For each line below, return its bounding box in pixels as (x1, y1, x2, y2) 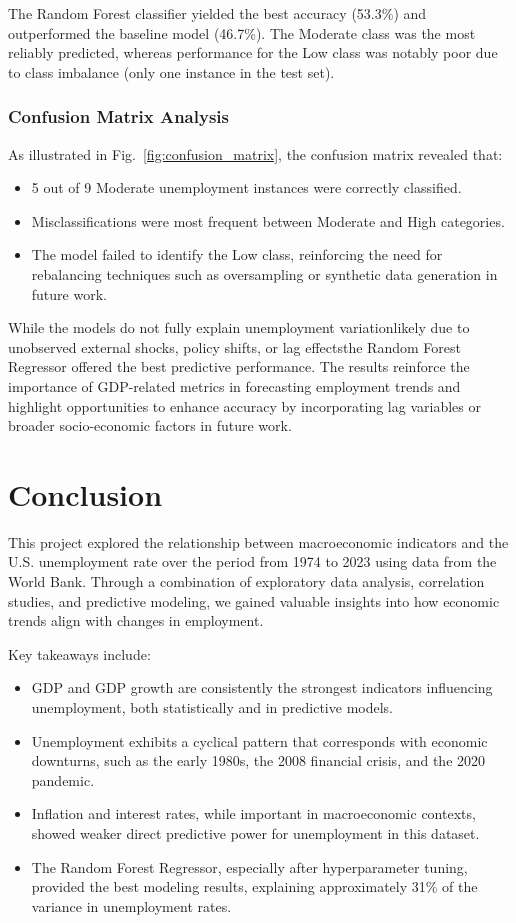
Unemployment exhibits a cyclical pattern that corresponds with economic (31, 730, 488, 751)
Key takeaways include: (8, 643, 151, 664)
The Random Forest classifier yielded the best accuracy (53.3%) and (8, 3, 427, 23)
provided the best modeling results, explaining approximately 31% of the (31, 876, 478, 897)
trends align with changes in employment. (8, 610, 264, 631)
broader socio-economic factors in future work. (8, 415, 292, 436)
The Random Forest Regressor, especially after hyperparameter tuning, (31, 856, 468, 877)
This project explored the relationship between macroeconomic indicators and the (8, 531, 509, 552)
